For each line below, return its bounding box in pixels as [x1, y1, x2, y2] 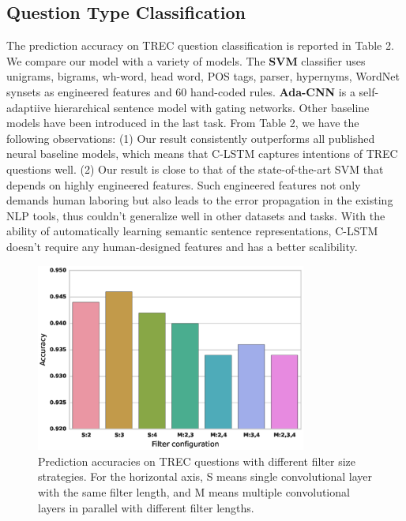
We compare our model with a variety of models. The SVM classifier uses [6, 52, 366, 69]
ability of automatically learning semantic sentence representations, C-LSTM [6, 223, 378, 239]
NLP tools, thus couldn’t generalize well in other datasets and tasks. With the [6, 207, 385, 223]
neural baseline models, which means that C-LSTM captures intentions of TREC [6, 145, 398, 162]
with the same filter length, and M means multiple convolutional [38, 483, 350, 500]
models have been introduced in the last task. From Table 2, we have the [6, 114, 359, 131]
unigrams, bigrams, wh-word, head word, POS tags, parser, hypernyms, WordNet [6, 68, 400, 84]
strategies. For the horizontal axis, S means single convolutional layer [38, 468, 373, 485]
